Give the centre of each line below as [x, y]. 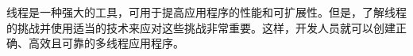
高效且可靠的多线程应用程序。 [106, 43]
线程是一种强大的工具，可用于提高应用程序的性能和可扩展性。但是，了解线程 [206, 12]
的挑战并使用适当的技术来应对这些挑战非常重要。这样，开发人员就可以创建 [201, 27]
